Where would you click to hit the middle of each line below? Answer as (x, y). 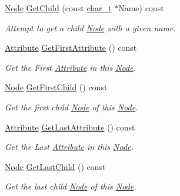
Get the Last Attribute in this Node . (69, 147)
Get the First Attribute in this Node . (70, 67)
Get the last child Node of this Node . (71, 186)
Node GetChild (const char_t (58, 8)
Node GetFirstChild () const (56, 87)
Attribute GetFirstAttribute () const (71, 48)
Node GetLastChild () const (55, 166)
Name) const (141, 8)
